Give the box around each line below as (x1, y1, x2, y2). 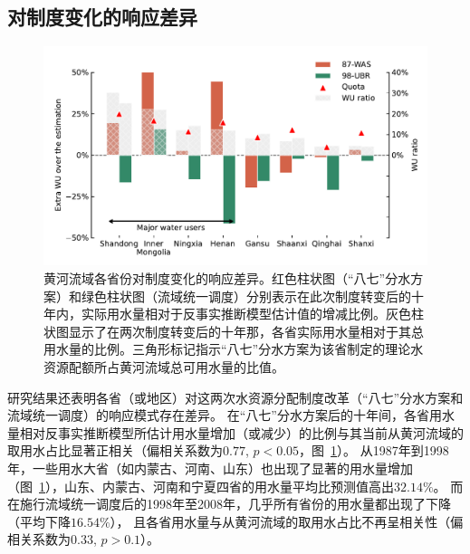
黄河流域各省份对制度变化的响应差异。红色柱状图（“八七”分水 (43, 269, 411, 288)
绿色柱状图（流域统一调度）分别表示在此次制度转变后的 (81, 286, 411, 305)
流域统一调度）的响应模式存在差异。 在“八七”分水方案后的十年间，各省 (7, 406, 429, 425)
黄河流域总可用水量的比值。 (119, 357, 284, 376)
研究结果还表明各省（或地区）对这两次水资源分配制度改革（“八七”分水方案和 (7, 387, 464, 406)
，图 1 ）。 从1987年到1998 (299, 441, 449, 460)
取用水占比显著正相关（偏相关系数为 (7, 441, 223, 460)
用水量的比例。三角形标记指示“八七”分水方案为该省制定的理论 (43, 339, 411, 358)
